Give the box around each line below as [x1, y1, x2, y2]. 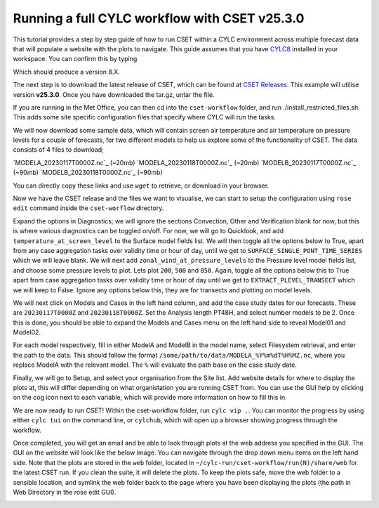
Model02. [13, 328, 41, 337]
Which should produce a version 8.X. [13, 67, 121, 76]
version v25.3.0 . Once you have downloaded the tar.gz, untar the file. [13, 90, 215, 98]
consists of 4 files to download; [13, 145, 105, 154]
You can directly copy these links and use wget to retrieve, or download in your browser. [13, 181, 270, 190]
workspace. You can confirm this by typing [13, 55, 138, 63]
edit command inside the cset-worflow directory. [13, 204, 164, 212]
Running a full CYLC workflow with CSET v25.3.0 [13, 11, 305, 26]
